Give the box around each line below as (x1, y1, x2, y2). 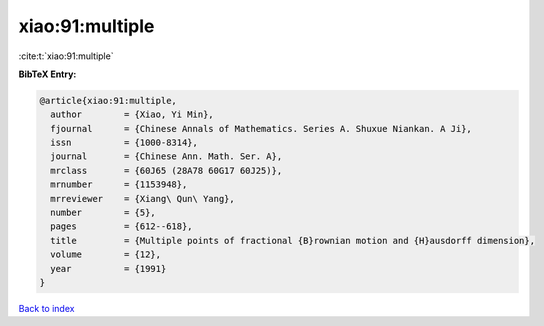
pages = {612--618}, (50, 221, 194, 232)
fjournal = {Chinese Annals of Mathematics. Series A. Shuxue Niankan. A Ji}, (50, 123, 472, 134)
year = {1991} (50, 263, 167, 274)
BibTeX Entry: (18, 68, 77, 80)
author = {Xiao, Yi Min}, (50, 109, 214, 120)
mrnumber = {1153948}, (50, 179, 188, 190)
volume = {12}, (50, 249, 162, 260)
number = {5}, (50, 207, 157, 219)
